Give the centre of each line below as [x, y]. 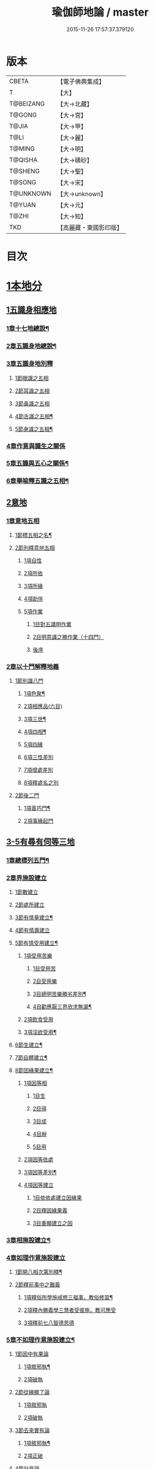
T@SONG [23, 182]
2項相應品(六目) [43, 706]
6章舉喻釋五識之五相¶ [38, 481]
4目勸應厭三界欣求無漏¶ [62, 1006]
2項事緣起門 [38, 821]
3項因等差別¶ [40, 1172]
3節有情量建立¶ [34, 917]
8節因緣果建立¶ [34, 1070]
